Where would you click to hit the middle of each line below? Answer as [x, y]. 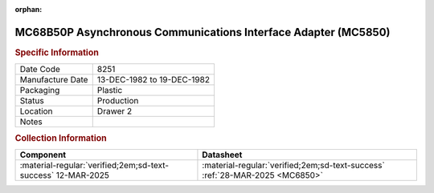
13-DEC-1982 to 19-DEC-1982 [154, 80]
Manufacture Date [54, 80]
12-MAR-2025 [83, 175]
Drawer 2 [115, 111]
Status [32, 101]
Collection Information [61, 138]
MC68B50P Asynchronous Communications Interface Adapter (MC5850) [203, 32]
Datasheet [222, 155]
